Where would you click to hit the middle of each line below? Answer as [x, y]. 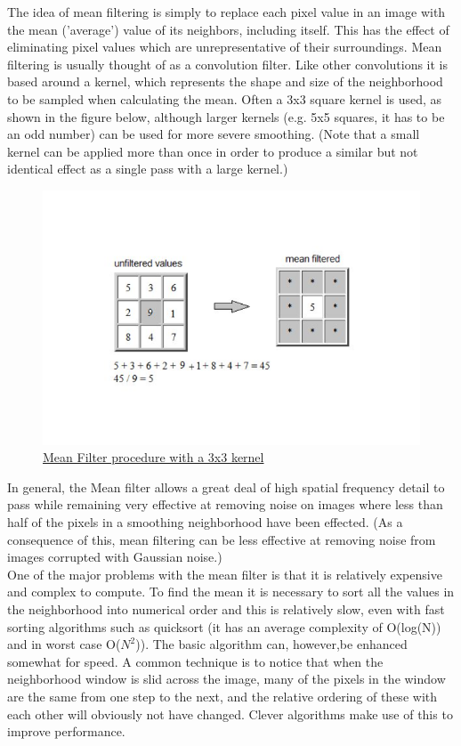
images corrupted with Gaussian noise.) [115, 557]
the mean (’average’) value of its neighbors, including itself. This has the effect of [228, 29]
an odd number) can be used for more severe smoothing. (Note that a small [214, 134]
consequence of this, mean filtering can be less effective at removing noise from [222, 539]
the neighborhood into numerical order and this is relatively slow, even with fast [226, 609]
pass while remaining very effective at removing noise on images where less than [225, 504]
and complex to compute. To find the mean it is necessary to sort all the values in [231, 592]
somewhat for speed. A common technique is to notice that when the [195, 661]
